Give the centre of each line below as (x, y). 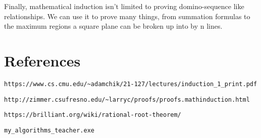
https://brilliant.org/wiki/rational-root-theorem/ (93, 115)
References (42, 60)
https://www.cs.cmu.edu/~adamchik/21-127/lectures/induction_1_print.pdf (131, 84)
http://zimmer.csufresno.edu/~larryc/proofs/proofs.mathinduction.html (127, 99)
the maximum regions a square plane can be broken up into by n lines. (113, 26)
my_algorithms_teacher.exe (49, 130)
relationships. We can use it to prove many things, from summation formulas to (127, 16)
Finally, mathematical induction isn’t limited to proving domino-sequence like (124, 6)
